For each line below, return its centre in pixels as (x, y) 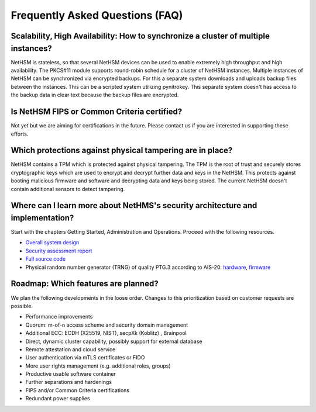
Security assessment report (59, 251)
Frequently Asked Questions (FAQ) (97, 15)
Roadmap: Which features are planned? (85, 284)
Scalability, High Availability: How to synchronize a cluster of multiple (140, 36)
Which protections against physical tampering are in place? (122, 150)
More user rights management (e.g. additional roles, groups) (98, 366)
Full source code (46, 259)
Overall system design (52, 243)
